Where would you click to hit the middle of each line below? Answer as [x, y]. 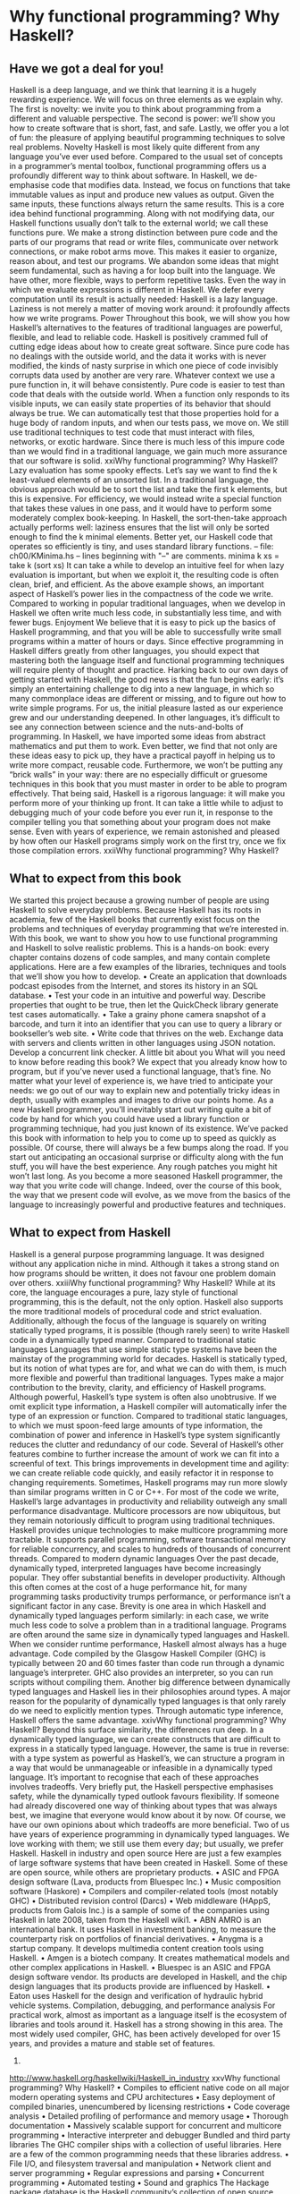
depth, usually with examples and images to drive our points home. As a [142, 1100]
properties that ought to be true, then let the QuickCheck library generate [144, 1005]
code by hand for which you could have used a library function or [129, 1118]
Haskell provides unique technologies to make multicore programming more [149, 1530]
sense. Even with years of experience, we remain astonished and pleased [145, 831]
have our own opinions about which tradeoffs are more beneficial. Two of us [150, 1824]
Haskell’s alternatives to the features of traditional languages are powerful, [146, 327]
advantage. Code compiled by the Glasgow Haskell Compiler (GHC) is [137, 1654]
